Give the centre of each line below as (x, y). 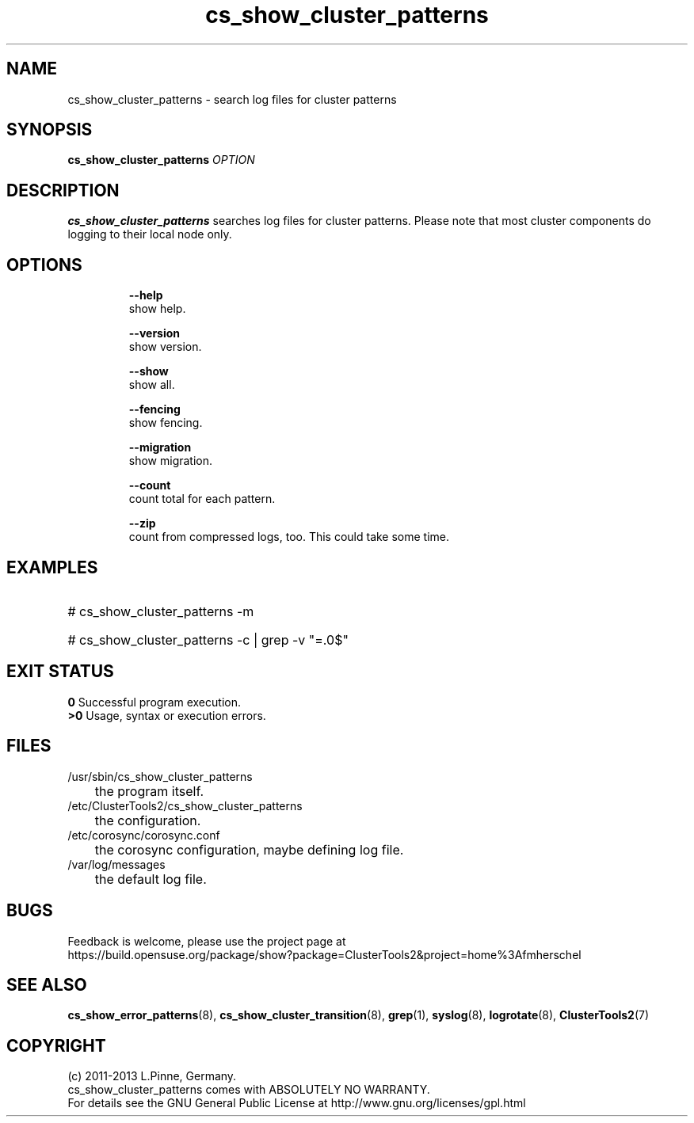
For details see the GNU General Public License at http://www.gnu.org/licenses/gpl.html (297, 1103)
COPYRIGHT (56, 1045)
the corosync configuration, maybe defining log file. (249, 849)
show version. (165, 347)
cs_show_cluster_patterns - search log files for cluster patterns (232, 99)
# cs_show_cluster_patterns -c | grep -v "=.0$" (208, 640)
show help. (157, 309)
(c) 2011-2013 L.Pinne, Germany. (152, 1076)
